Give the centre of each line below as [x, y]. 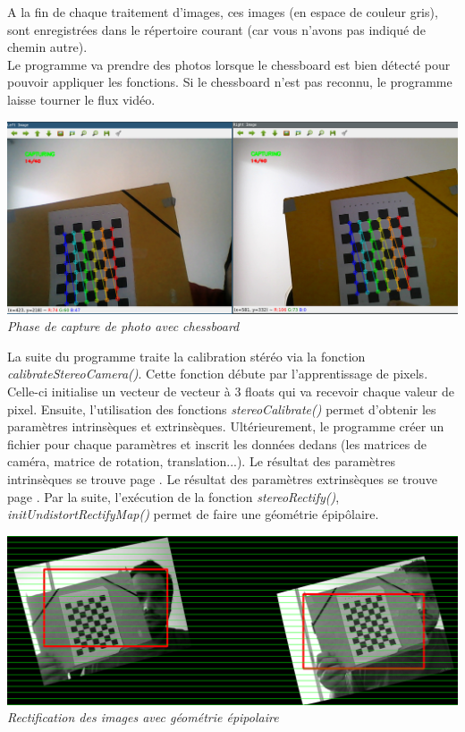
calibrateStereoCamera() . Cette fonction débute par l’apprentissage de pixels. [218, 374]
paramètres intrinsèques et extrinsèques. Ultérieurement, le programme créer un [226, 426]
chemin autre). [47, 47]
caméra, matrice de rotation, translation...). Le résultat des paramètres [201, 461]
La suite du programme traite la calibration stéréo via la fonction [186, 356]
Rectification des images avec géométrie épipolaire [143, 717]
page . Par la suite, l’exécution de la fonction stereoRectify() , [173, 496]
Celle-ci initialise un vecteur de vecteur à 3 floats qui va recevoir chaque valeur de [231, 392]
